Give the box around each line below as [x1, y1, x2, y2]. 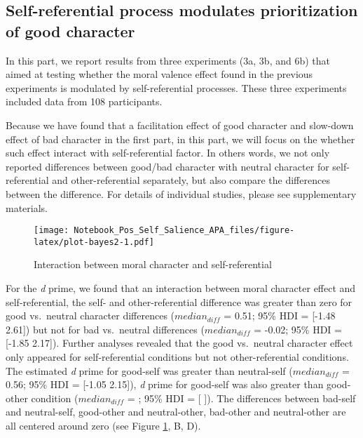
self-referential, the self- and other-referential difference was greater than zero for [6, 294, 352, 309]
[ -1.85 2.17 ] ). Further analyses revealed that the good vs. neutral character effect [6, 336, 353, 350]
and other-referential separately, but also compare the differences [52, 173, 330, 187]
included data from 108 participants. [6, 94, 163, 109]
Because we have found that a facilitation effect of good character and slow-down [6, 117, 354, 132]
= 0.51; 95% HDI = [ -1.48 [224, 308, 336, 323]
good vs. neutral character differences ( [6, 308, 175, 323]
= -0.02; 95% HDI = [254, 321, 342, 336]
